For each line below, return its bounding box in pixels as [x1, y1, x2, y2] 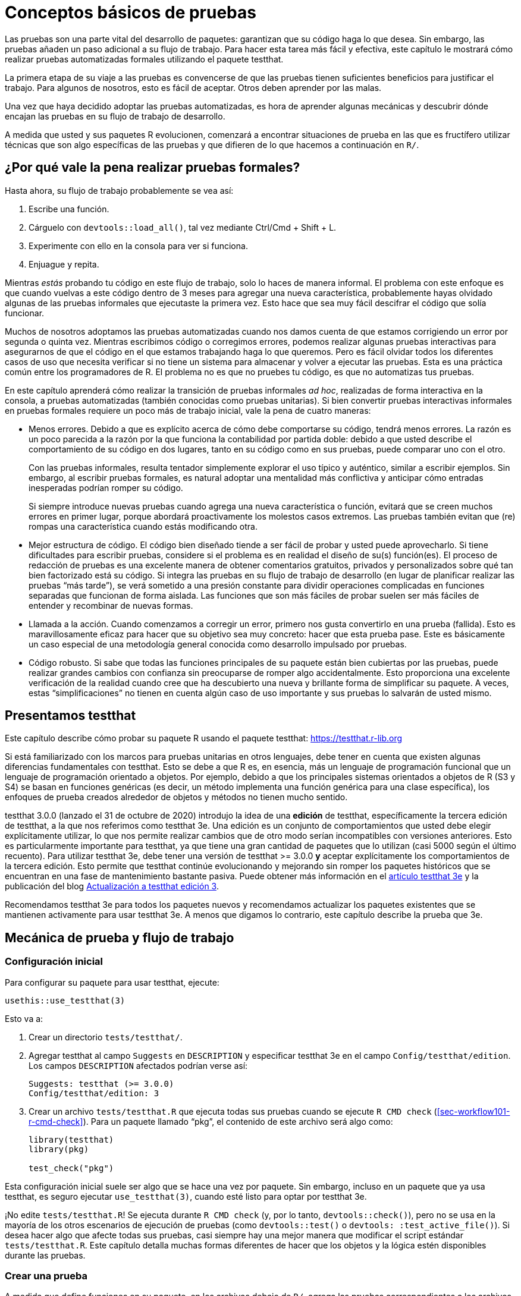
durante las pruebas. [5, 1250, 86, 1260]
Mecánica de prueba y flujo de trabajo [5, 930, 234, 945]
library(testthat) [29, 1134, 114, 1144]
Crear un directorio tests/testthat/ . [29, 1031, 183, 1042]
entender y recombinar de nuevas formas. [29, 600, 193, 611]
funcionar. [5, 307, 45, 318]
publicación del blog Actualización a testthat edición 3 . [5, 881, 219, 892]
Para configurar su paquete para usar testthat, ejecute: [5, 977, 219, 987]
